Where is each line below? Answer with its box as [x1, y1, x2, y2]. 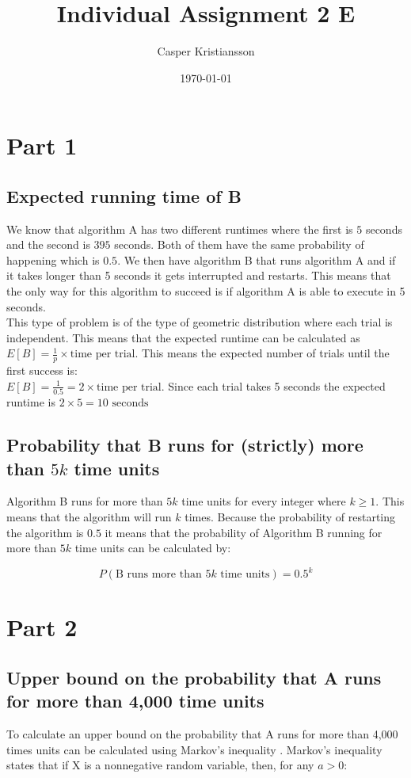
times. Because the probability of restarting [185, 508, 396, 524]
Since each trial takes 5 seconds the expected [168, 377, 386, 394]
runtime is [6, 394, 55, 410]
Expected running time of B [6, 183, 242, 208]
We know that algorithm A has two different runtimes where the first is [6, 220, 353, 237]
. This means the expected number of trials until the [135, 345, 390, 361]
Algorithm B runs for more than [6, 493, 163, 509]
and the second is [6, 236, 90, 253]
